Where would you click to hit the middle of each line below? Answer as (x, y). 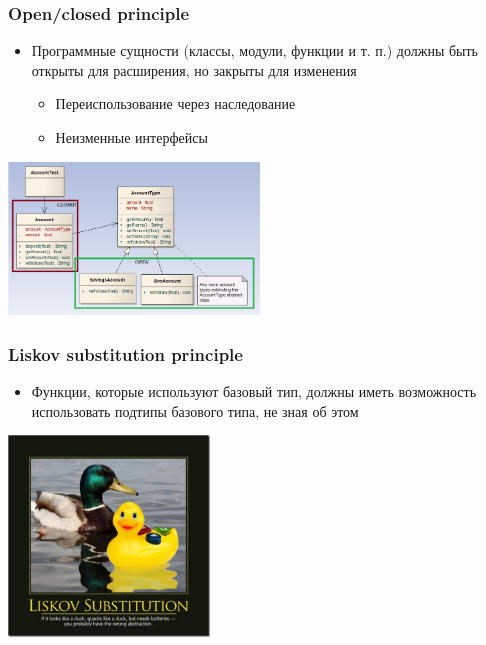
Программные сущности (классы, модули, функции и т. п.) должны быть (254, 50)
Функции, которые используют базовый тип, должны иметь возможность (254, 391)
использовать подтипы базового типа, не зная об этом (195, 410)
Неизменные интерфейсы (131, 137)
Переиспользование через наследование (175, 103)
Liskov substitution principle (125, 353)
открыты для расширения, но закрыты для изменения (194, 69)
